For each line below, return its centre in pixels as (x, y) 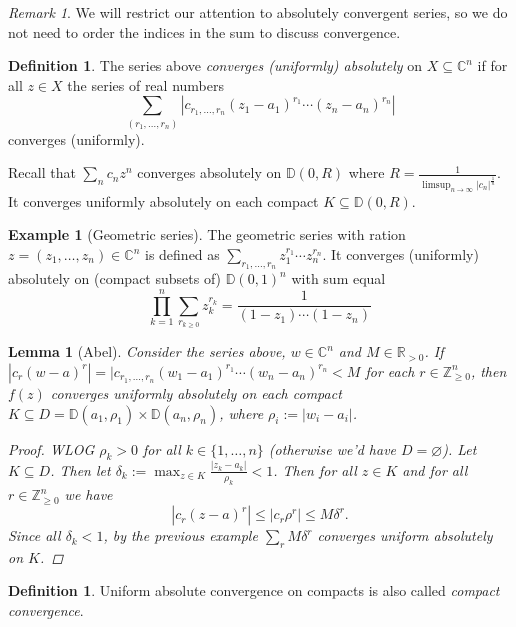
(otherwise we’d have (332, 448)
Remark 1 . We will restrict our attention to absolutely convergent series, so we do (258, 12)
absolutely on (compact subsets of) (115, 278)
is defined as (182, 254)
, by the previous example (180, 535)
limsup (436, 184)
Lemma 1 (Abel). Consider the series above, (147, 351)
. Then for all (315, 469)
